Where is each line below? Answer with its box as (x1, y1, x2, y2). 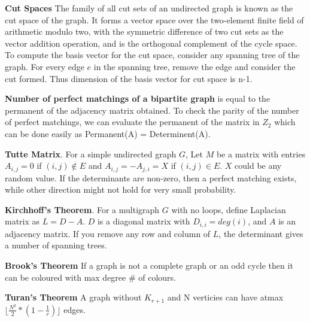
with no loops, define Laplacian (171, 203, 286, 215)
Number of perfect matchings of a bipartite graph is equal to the (5, 92, 271, 105)
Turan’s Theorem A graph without (5, 291, 142, 303)
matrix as (5, 215, 40, 227)
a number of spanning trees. (5, 239, 107, 251)
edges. (63, 303, 86, 315)
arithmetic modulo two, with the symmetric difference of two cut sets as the (5, 25, 284, 38)
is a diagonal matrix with (97, 215, 190, 227)
